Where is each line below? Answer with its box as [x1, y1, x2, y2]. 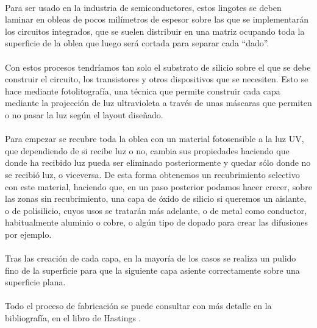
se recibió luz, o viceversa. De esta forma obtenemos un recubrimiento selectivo [5, 168, 300, 180]
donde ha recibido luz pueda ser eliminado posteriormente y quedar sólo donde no [5, 156, 311, 169]
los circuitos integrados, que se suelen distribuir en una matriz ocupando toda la [5, 24, 305, 37]
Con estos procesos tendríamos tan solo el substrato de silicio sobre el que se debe [5, 60, 311, 73]
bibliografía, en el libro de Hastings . [5, 312, 141, 324]
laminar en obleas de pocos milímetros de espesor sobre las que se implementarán [5, 13, 309, 26]
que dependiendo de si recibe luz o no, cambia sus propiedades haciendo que [5, 144, 290, 157]
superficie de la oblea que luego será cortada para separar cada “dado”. [5, 37, 269, 49]
